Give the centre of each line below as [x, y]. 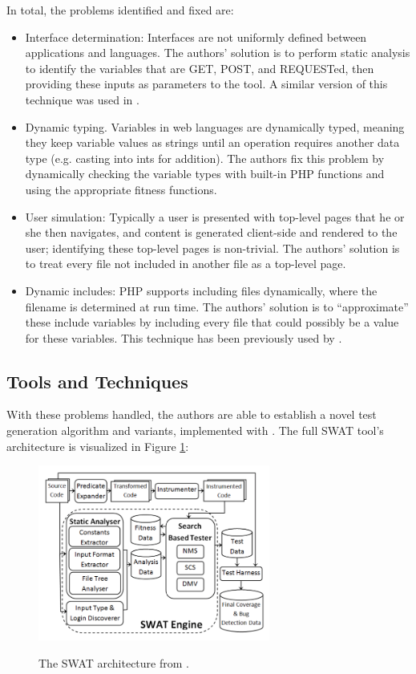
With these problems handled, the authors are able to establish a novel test [192, 414]
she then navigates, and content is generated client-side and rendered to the [211, 232]
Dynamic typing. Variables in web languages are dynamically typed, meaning [215, 126]
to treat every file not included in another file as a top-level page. [186, 264]
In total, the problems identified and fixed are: [120, 10]
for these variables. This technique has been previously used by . [184, 337]
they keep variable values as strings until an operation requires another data [212, 142]
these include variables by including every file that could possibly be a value [212, 322]
